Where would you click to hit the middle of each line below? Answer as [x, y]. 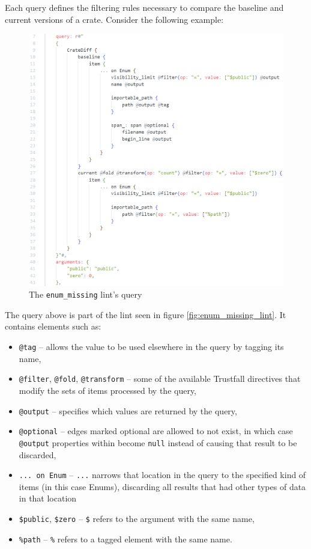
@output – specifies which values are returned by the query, [128, 410]
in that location [48, 498]
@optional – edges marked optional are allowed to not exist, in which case [156, 431]
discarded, [38, 454]
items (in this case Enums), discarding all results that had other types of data [162, 486]
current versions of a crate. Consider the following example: [114, 19]
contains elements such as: [53, 326]
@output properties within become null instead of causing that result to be [158, 442]
